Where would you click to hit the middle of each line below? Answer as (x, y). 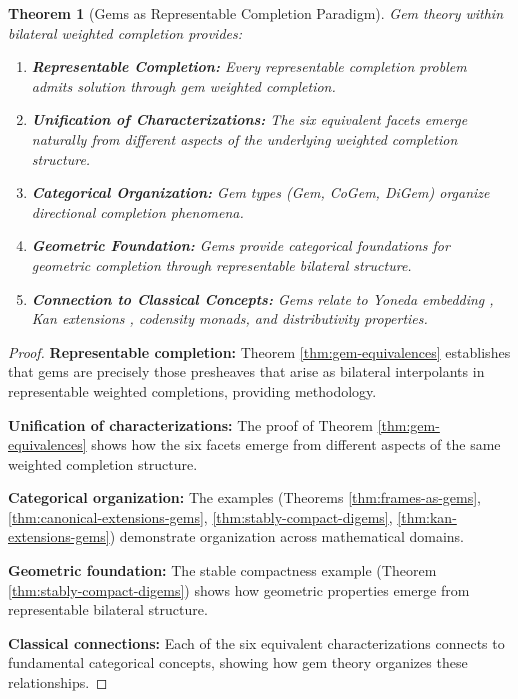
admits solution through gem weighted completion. (183, 85)
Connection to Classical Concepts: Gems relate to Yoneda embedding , (262, 298)
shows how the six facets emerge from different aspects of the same (296, 444)
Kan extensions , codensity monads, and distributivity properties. (229, 318)
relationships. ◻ (58, 682)
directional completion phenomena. (137, 211)
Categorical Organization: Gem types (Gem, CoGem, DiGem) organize (260, 192)
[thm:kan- (427, 516)
